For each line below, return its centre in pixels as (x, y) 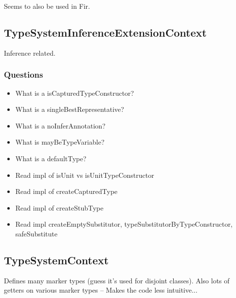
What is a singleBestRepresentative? (70, 109)
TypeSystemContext (56, 260)
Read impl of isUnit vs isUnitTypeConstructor (85, 175)
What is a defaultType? (51, 158)
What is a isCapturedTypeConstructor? (75, 93)
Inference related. (30, 53)
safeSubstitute (36, 233)
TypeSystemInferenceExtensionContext (105, 32)
